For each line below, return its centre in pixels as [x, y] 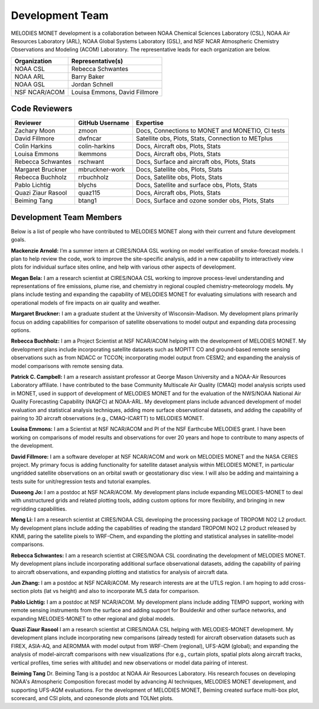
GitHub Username [104, 123]
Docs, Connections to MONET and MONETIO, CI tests [211, 131]
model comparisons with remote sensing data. [67, 366]
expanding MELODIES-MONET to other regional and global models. [93, 618]
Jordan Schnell [92, 84]
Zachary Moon [35, 131]
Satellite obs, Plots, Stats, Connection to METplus [204, 138]
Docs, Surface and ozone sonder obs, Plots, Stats [205, 201]
